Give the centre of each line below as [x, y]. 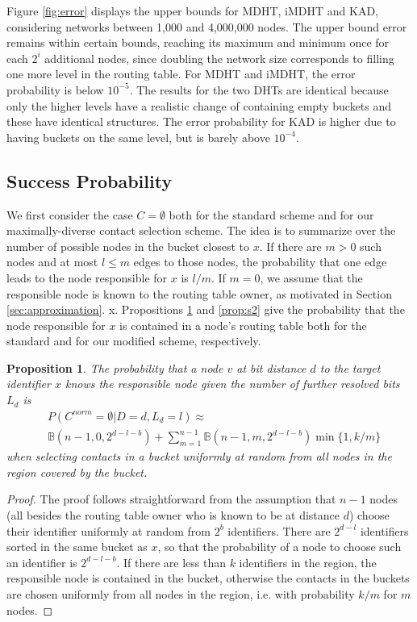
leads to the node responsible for [87, 277]
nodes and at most [52, 262]
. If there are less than [171, 562]
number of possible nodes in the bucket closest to [128, 246]
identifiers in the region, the [308, 562]
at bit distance [271, 367]
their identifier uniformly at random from [109, 530]
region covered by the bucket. [77, 472]
